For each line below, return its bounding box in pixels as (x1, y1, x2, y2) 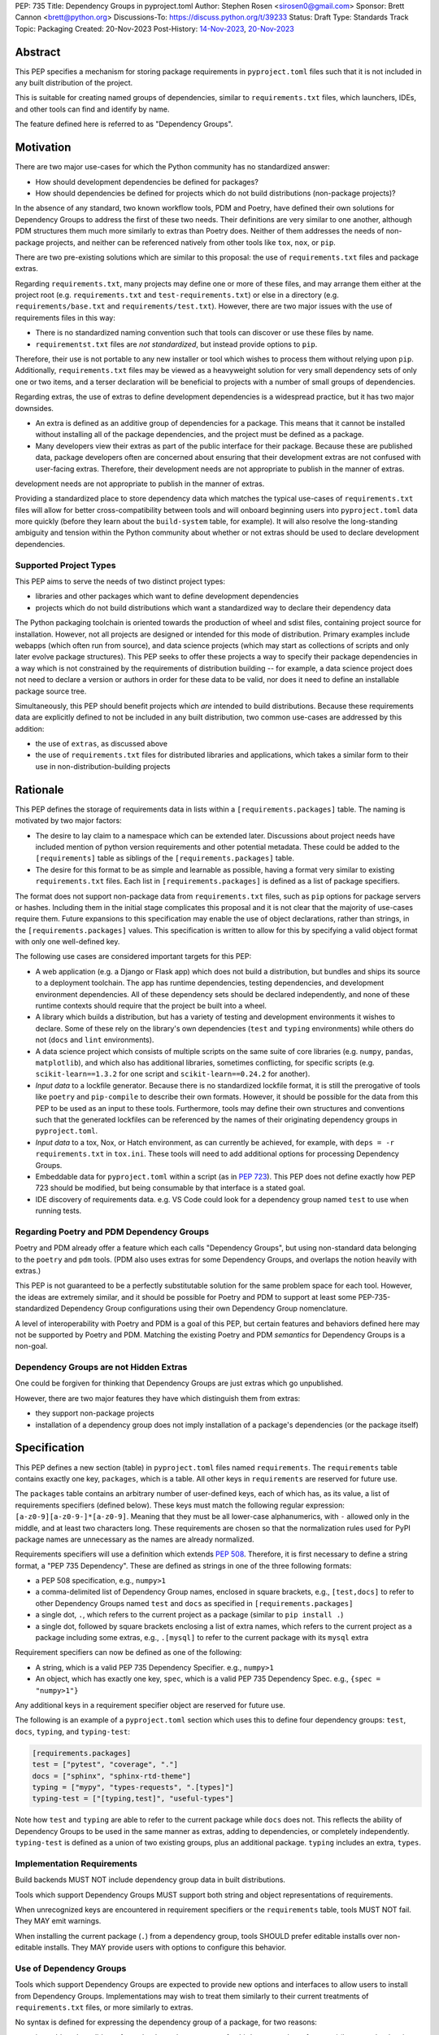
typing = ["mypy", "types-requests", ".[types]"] (32, 1783, 234, 1792)
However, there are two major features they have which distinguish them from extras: (15, 1393, 301, 1403)
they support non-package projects (35, 1408, 154, 1418)
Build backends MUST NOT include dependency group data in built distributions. (15, 1875, 286, 1884)
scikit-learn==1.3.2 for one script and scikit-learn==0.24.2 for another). (35, 1069, 311, 1079)
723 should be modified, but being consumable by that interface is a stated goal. (35, 1183, 306, 1193)
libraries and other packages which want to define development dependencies (35, 591, 299, 602)
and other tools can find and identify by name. (15, 104, 170, 114)
